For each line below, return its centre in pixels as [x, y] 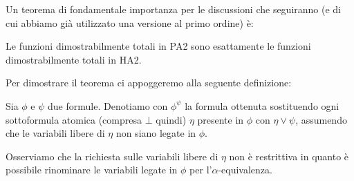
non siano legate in [156, 133]
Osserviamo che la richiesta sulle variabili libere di [112, 156]
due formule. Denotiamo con [108, 105]
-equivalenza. [245, 170]
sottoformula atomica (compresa [74, 119]
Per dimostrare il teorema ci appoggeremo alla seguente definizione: [149, 83]
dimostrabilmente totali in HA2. [74, 59]
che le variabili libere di [55, 133]
